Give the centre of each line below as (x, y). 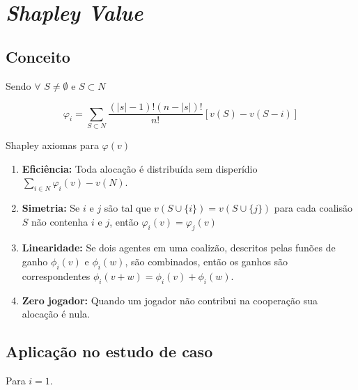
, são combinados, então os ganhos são (207, 261)
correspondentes (56, 275)
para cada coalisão (313, 207)
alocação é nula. (56, 314)
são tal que (127, 207)
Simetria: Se (51, 207)
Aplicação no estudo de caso (109, 351)
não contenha (60, 221)
